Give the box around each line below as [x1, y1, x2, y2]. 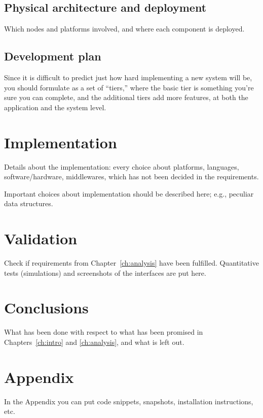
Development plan [4, 48, 101, 64]
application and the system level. [4, 102, 106, 112]
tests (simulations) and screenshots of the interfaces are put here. [4, 267, 206, 278]
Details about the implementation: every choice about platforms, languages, [4, 161, 239, 172]
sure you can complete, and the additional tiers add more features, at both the [4, 92, 248, 103]
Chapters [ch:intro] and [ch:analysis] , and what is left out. [4, 336, 184, 347]
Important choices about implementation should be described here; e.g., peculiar [4, 188, 254, 199]
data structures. [4, 198, 53, 209]
